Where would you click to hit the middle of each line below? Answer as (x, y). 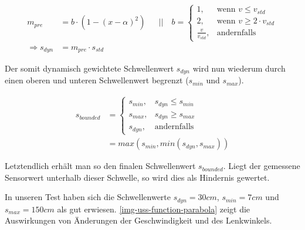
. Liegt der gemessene (262, 166)
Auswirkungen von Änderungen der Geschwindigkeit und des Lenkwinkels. (138, 220)
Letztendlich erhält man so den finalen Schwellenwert (100, 166)
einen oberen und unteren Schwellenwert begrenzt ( (97, 80)
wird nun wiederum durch (239, 68)
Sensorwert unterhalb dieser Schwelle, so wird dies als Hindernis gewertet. (137, 177)
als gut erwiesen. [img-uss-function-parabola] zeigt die (154, 209)
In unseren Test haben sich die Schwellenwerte (88, 197)
